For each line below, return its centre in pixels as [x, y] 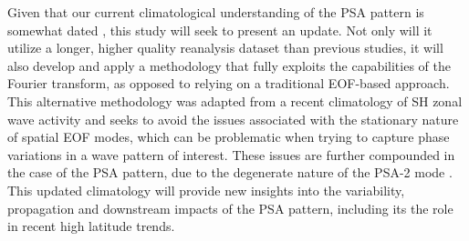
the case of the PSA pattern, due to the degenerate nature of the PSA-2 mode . [230, 172]
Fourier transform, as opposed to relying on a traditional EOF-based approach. [229, 83]
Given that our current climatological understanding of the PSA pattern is [216, 12]
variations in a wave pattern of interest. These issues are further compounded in [231, 154]
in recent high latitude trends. [91, 226]
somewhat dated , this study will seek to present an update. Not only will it [220, 30]
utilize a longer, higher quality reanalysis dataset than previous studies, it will [225, 48]
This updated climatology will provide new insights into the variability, [206, 190]
